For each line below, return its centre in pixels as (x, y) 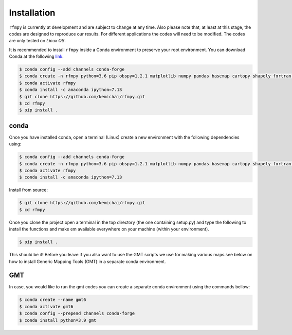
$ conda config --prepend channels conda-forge (77, 313)
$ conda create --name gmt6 (53, 300)
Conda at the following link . (36, 56)
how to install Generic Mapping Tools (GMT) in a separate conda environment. (87, 261)
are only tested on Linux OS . (37, 41)
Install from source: (28, 190)
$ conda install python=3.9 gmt (58, 320)
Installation (32, 13)
